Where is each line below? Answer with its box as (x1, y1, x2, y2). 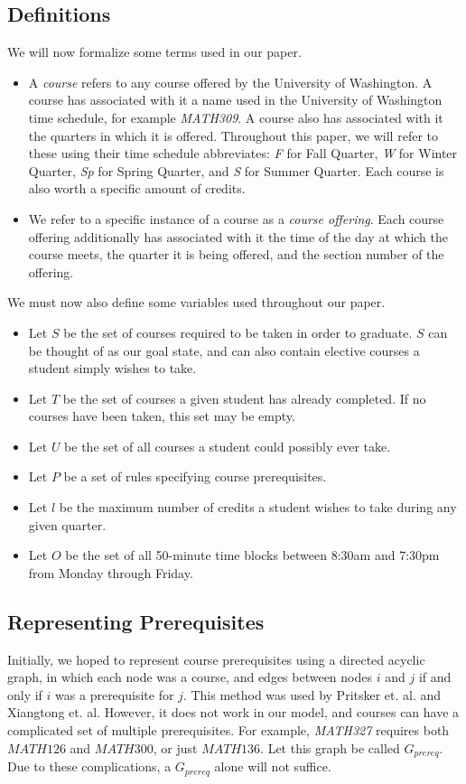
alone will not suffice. (214, 757, 331, 776)
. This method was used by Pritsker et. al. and (182, 685, 442, 704)
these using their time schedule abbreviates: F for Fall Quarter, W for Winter (28, 144, 458, 163)
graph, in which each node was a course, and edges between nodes (7, 667, 373, 686)
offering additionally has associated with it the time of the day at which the (28, 227, 449, 246)
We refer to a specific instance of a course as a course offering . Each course (28, 209, 444, 228)
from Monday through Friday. (28, 563, 193, 582)
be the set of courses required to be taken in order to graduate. (63, 322, 413, 341)
